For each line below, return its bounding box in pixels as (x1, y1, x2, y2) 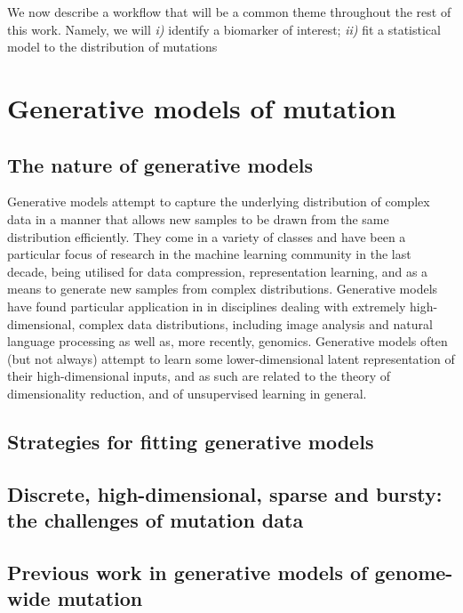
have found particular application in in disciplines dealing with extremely (7, 296, 406, 315)
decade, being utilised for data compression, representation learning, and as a (7, 262, 428, 280)
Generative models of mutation (7, 89, 396, 125)
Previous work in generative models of (7, 558, 368, 585)
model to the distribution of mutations (7, 37, 218, 56)
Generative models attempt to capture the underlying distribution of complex (7, 192, 430, 211)
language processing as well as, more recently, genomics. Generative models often (7, 332, 448, 351)
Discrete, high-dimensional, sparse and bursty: (7, 480, 443, 507)
